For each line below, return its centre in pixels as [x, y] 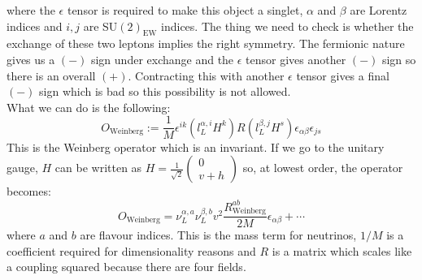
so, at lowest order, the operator [323, 168]
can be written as [98, 168]
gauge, [22, 168]
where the [31, 10]
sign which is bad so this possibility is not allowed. [165, 91]
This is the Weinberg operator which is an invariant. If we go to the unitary [196, 146]
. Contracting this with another [206, 75]
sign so [399, 59]
